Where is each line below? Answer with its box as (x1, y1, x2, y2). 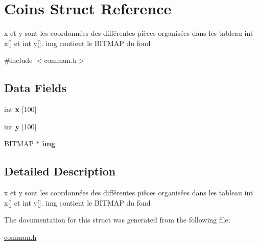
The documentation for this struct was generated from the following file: (4, 214, 230, 225)
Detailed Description (4, 163, 116, 179)
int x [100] (4, 104, 37, 115)
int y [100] (4, 121, 37, 131)
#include (4, 55, 33, 65)
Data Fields (4, 80, 67, 96)
